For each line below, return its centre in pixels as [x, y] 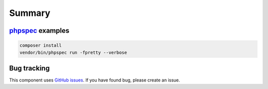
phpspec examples [39, 31]
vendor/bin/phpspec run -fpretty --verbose [73, 52]
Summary [30, 13]
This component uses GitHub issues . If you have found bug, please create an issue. [95, 80]
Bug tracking [29, 68]
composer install [41, 45]
